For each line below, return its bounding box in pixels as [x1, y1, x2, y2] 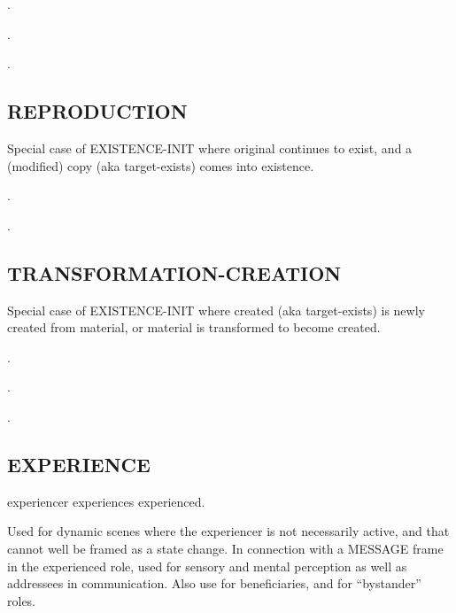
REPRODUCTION [7, 97, 188, 125]
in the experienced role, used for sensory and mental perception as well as [7, 556, 407, 575]
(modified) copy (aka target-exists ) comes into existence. [7, 156, 314, 175]
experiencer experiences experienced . [7, 492, 205, 510]
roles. [7, 591, 36, 609]
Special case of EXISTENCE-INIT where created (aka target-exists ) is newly [7, 300, 425, 319]
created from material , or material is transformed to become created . [7, 318, 381, 337]
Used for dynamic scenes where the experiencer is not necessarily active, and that [7, 522, 450, 540]
